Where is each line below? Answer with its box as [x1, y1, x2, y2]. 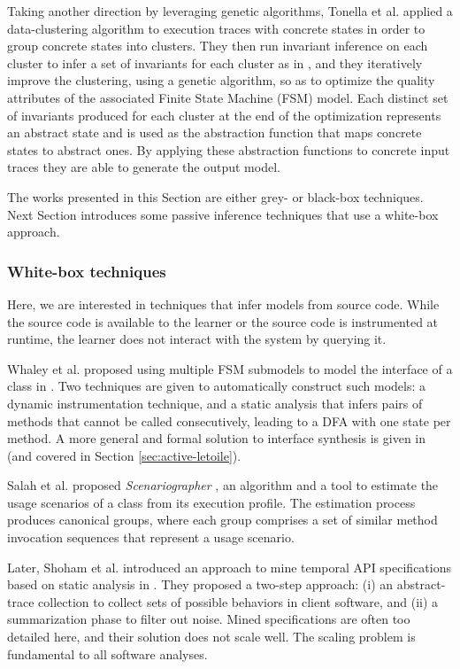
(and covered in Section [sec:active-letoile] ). [7, 446, 241, 464]
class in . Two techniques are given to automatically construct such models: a [7, 377, 425, 395]
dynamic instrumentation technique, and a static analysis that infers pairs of [7, 393, 423, 412]
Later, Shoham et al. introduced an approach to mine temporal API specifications [7, 557, 451, 576]
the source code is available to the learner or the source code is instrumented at [7, 312, 439, 331]
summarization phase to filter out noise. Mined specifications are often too [7, 610, 410, 628]
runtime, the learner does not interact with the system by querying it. [7, 330, 387, 348]
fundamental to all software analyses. [7, 644, 208, 663]
